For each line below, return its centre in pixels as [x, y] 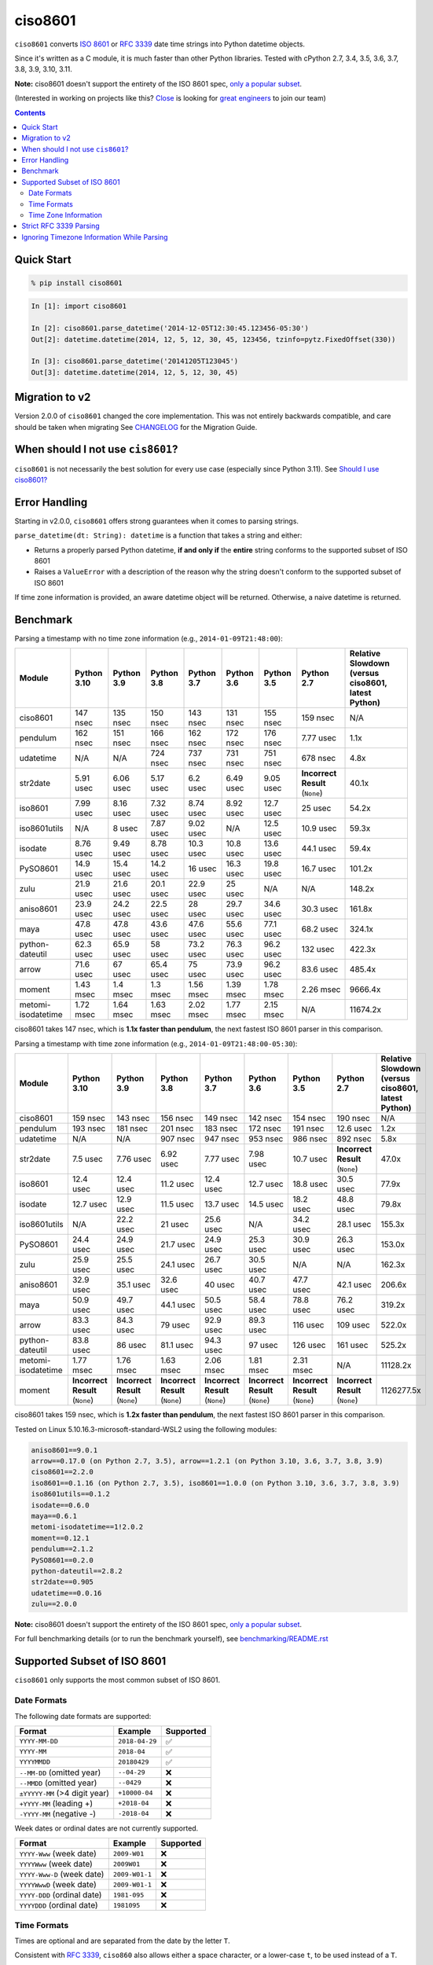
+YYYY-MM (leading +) [56, 1803]
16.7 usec [319, 869]
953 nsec [266, 1139]
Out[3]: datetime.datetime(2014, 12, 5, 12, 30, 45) [135, 372]
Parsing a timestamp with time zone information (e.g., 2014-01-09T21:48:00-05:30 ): [156, 1043]
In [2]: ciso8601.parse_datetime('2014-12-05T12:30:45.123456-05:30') [170, 329]
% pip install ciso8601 [77, 283]
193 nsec [89, 1129]
